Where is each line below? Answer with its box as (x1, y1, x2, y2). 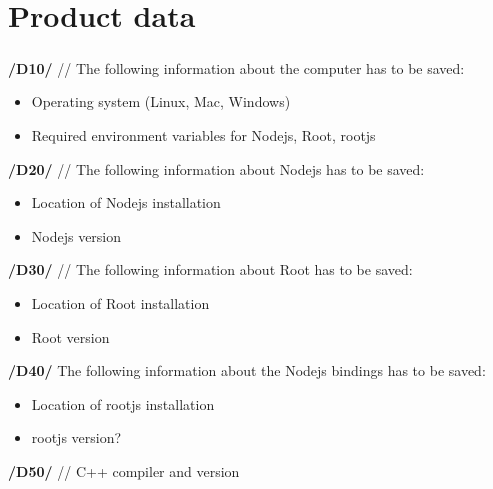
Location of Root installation (31, 292, 210, 313)
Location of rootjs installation (31, 393, 215, 414)
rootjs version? (31, 427, 122, 448)
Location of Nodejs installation (31, 192, 221, 213)
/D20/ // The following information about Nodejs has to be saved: (8, 158, 425, 179)
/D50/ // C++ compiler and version (8, 460, 240, 481)
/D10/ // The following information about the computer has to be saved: (8, 57, 465, 78)
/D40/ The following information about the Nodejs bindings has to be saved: (8, 360, 486, 381)
